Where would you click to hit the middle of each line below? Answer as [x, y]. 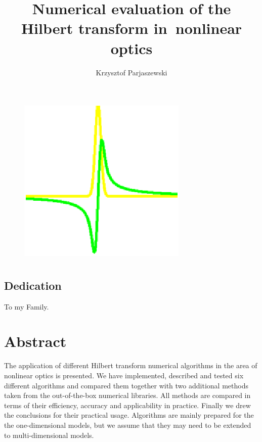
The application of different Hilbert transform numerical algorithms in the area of [131, 365]
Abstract [35, 341]
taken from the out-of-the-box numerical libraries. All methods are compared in [127, 395]
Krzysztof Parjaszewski [132, 72]
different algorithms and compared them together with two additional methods [126, 385]
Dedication [33, 285]
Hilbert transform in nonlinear [132, 28]
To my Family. [27, 306]
